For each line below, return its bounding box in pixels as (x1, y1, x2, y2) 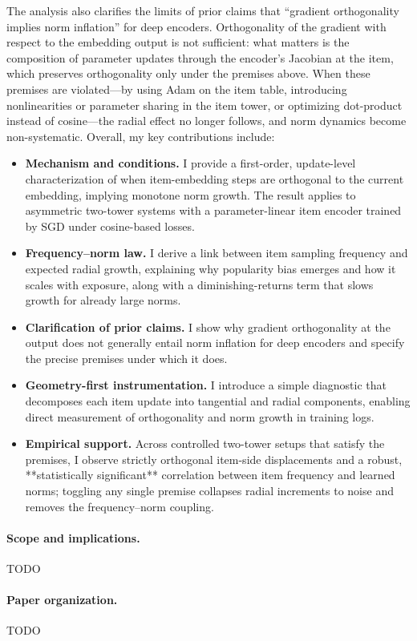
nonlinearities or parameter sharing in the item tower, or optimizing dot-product (6, 96, 403, 113)
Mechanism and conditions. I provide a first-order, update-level (25, 155, 356, 171)
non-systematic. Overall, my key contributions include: (6, 127, 275, 144)
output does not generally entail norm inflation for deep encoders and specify (25, 334, 405, 351)
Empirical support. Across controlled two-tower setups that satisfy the (25, 435, 385, 452)
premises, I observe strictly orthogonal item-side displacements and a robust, (25, 450, 403, 467)
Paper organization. (6, 591, 118, 608)
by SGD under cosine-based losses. (25, 217, 195, 234)
